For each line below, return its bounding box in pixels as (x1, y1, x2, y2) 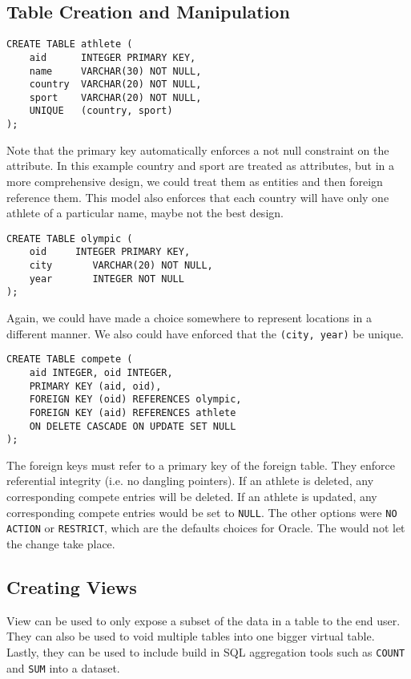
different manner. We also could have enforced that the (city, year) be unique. (6, 325, 405, 342)
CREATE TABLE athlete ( (6, 38, 133, 51)
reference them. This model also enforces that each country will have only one (6, 188, 389, 205)
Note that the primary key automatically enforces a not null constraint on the (6, 141, 389, 158)
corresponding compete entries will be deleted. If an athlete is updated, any (6, 488, 377, 505)
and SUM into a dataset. (6, 659, 120, 676)
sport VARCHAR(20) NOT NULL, (29, 91, 202, 103)
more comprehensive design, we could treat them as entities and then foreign (6, 172, 383, 189)
